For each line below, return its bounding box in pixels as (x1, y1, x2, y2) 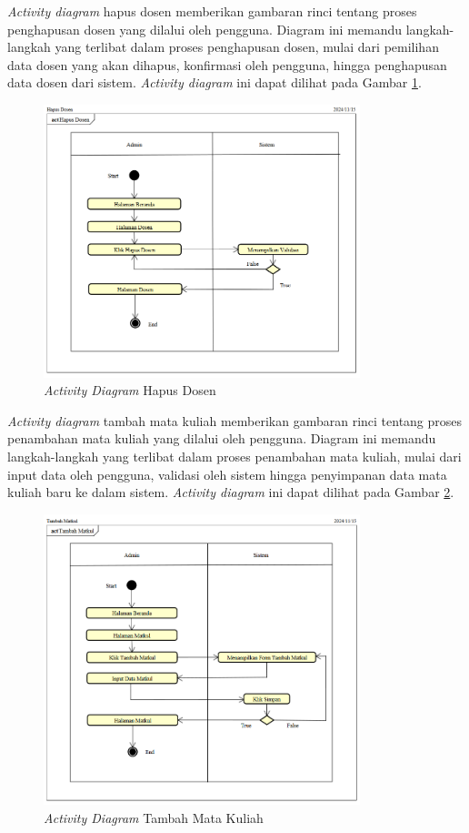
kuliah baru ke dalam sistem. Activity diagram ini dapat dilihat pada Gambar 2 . (7, 483, 454, 502)
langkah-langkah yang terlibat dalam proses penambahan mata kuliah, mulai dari (7, 447, 462, 466)
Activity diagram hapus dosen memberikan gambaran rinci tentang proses (7, 2, 417, 20)
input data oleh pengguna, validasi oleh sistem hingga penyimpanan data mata (7, 464, 447, 483)
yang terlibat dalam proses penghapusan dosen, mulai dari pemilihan (55, 37, 439, 56)
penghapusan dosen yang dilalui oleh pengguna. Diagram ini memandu (7, 19, 403, 38)
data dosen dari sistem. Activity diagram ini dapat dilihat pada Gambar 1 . (7, 73, 422, 92)
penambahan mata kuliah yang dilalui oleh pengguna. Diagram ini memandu (7, 429, 436, 448)
